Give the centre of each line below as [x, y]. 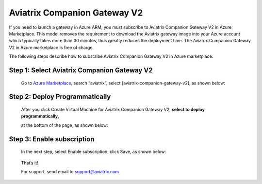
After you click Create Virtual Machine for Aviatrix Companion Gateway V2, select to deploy [113, 109]
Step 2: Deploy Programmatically [60, 97]
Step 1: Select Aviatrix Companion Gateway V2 [81, 70]
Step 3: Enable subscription [52, 139]
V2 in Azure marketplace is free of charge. [51, 47]
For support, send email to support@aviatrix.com [70, 171]
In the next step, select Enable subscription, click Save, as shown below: [94, 152]
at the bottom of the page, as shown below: [65, 125]
